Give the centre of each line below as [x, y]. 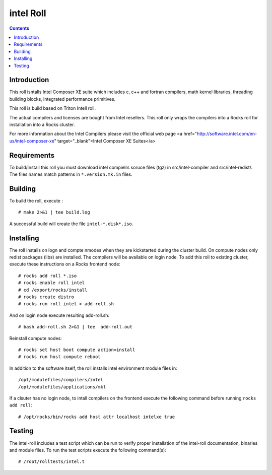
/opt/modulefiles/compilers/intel [61, 380]
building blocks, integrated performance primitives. [62, 99]
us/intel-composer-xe [32, 141]
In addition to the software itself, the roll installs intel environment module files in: [93, 368]
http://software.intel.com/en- [227, 134]
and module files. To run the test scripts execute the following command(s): [88, 450]
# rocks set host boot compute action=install [77, 350]
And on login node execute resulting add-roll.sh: [59, 315]
